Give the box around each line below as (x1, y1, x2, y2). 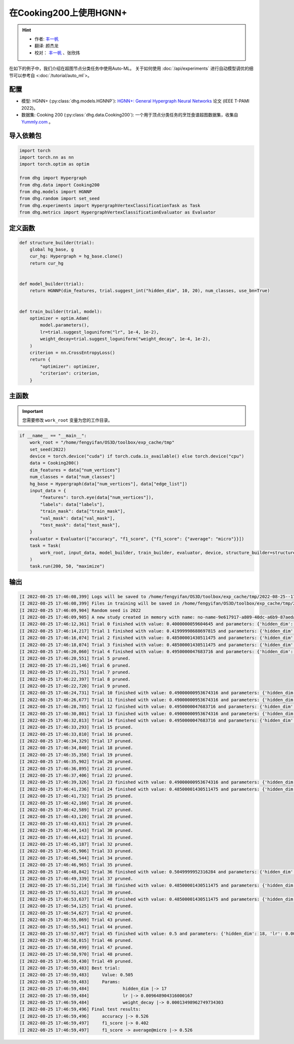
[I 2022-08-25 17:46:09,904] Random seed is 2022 (19, 608, 141, 613)
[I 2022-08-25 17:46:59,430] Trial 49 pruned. (19, 958, 133, 964)
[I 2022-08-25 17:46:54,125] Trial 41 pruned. (19, 903, 133, 909)
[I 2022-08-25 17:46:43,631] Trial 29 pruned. (19, 821, 133, 826)
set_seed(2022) (29, 446, 66, 452)
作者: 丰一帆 (34, 36, 59, 42)
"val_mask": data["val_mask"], (40, 515, 115, 521)
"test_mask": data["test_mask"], (40, 522, 121, 528)
